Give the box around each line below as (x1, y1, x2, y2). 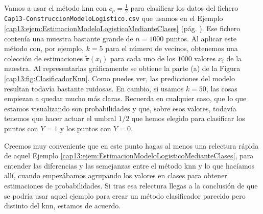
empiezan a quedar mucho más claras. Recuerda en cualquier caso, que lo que (4, 93, 247, 104)
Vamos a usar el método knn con (4, 3, 107, 13)
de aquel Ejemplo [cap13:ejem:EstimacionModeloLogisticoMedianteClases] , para (4, 150, 254, 161)
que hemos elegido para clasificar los (131, 113, 245, 124)
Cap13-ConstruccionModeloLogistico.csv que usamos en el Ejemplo (4, 13, 223, 23)
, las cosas (206, 83, 237, 93)
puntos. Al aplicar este (166, 33, 236, 43)
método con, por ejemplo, (4, 43, 84, 54)
